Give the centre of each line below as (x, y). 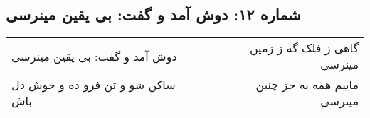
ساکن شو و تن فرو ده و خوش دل (94, 85)
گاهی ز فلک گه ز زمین (304, 48)
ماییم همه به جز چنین (307, 85)
